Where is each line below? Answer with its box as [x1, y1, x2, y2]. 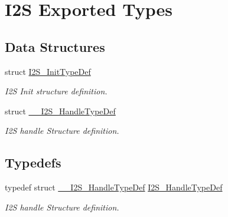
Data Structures [5, 37, 105, 55]
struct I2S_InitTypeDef [5, 65, 91, 77]
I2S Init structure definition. [5, 85, 108, 97]
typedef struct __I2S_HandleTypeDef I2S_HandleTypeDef [5, 181, 223, 193]
